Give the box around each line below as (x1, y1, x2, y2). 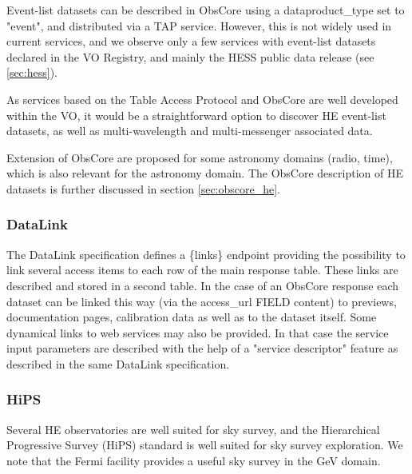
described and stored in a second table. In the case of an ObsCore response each (6, 277, 399, 293)
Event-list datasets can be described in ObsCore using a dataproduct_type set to (6, 2, 405, 18)
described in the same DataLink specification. (6, 355, 230, 372)
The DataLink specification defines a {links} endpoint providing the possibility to (6, 245, 406, 262)
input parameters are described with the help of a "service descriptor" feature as (6, 340, 398, 356)
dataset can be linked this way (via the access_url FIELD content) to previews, (6, 293, 397, 309)
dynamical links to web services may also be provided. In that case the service (6, 324, 389, 341)
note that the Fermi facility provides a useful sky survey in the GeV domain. (6, 452, 381, 468)
